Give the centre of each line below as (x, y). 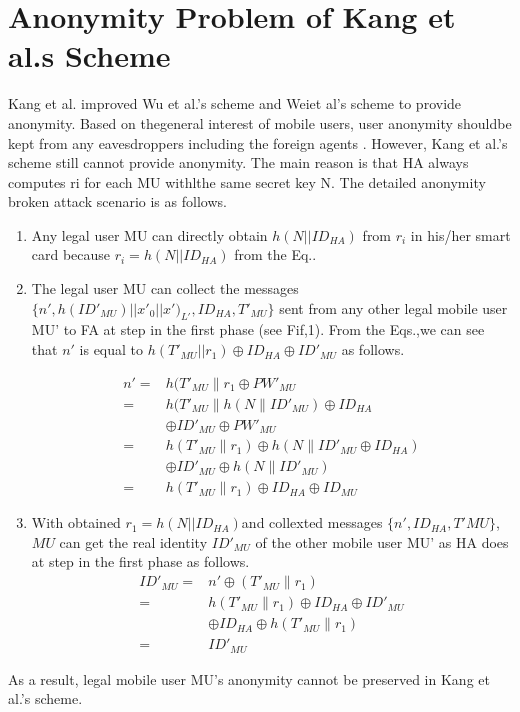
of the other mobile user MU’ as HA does (382, 541)
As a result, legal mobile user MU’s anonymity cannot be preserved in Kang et (249, 678)
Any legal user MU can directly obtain (149, 234)
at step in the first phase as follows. (140, 561)
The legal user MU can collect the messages (165, 288)
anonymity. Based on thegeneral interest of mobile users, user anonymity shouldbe (260, 122)
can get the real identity (133, 541)
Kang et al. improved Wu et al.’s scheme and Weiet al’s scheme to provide (235, 103)
